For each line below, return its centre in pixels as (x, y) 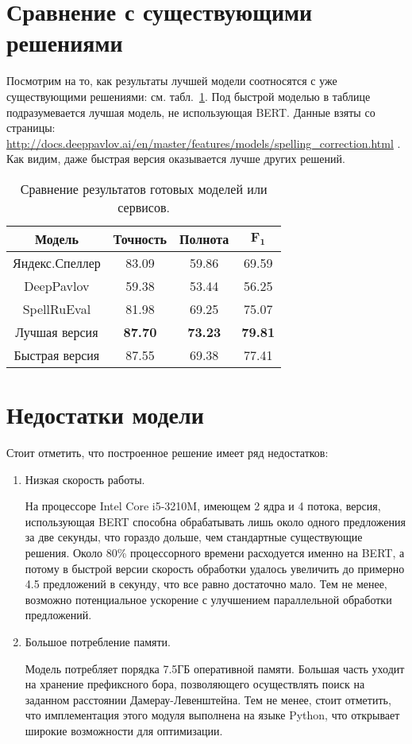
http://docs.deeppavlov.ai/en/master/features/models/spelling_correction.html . (204, 143)
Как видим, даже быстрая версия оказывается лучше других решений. (176, 159)
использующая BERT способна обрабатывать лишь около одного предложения (215, 521)
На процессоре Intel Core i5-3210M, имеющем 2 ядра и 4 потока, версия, (203, 506)
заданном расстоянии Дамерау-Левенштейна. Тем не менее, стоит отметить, (208, 699)
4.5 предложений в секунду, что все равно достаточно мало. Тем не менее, (206, 584)
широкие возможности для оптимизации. (124, 730)
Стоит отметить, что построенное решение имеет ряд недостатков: (167, 452)
